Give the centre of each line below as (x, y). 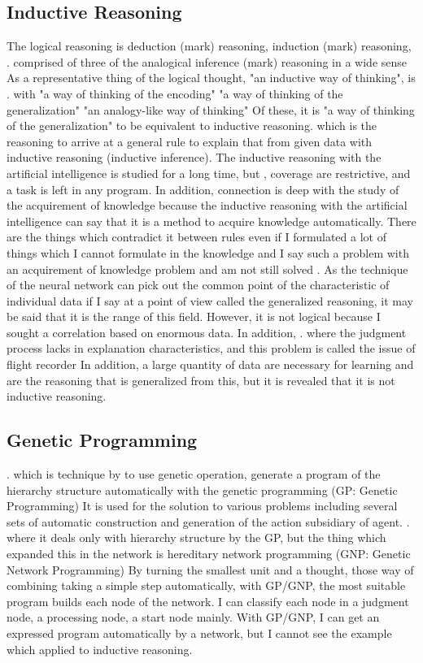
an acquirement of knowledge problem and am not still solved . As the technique (207, 269)
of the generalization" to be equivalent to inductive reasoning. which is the (192, 126)
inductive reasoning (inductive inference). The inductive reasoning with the (194, 157)
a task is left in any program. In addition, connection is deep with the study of (203, 189)
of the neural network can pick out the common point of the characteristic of (198, 285)
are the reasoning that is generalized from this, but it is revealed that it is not (201, 380)
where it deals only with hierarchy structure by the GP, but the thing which (196, 537)
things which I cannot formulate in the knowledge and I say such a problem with (208, 252)
